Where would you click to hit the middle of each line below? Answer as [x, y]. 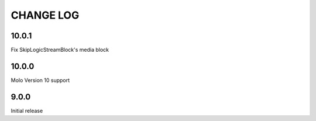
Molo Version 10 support [40, 80]
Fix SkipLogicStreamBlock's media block [60, 50]
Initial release [27, 111]
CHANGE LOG [45, 15]
